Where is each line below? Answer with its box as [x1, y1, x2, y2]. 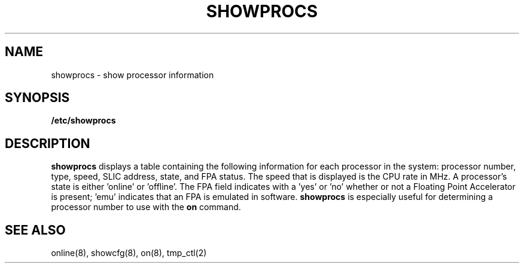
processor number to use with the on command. [51, 202, 241, 212]
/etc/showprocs [51, 115, 116, 126]
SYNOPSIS [5, 90, 70, 106]
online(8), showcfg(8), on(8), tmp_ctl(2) [51, 248, 207, 258]
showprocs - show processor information [51, 69, 214, 80]
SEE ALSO [5, 222, 66, 238]
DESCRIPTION [5, 135, 90, 151]
